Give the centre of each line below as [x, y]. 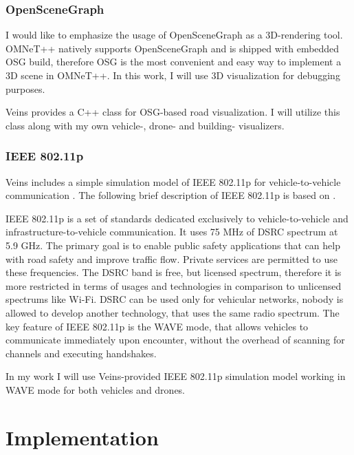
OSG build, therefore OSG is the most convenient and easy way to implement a [174, 62]
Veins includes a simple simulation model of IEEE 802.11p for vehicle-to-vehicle [173, 181]
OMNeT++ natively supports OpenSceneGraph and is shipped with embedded [173, 48]
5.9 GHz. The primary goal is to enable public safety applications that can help [173, 245]
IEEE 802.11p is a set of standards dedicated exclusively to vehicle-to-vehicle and [177, 218]
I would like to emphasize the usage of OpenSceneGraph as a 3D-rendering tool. [174, 35]
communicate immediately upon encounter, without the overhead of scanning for [175, 340]
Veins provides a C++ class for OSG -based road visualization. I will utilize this [173, 112]
